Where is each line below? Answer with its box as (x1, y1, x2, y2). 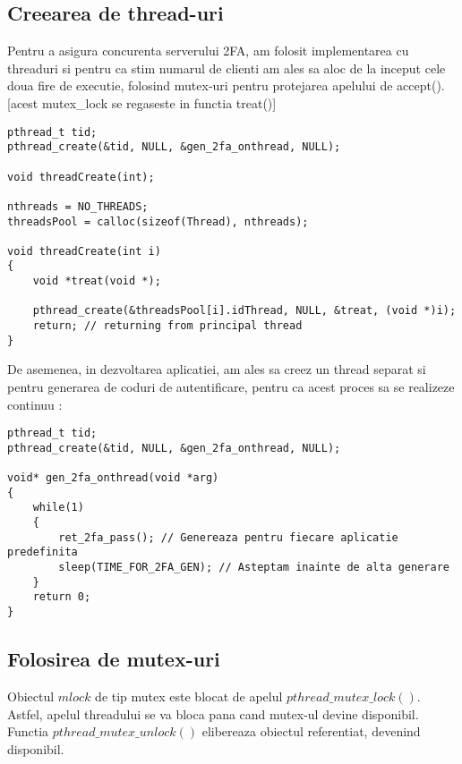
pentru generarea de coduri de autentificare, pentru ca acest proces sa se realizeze (7, 378, 455, 396)
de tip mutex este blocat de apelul (95, 686, 283, 705)
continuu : (7, 395, 63, 413)
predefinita (7, 546, 78, 559)
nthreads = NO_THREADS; (7, 199, 149, 213)
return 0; (32, 590, 91, 604)
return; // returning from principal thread (32, 319, 303, 333)
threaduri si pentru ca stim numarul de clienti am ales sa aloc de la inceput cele (7, 58, 446, 77)
